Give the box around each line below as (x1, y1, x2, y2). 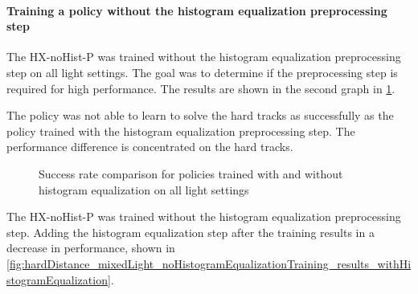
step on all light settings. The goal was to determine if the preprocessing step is (6, 63, 398, 80)
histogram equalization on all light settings (39, 181, 249, 198)
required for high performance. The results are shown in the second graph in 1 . (6, 80, 395, 96)
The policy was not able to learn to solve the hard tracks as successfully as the (6, 107, 394, 124)
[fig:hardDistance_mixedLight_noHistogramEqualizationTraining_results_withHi (6, 255, 412, 272)
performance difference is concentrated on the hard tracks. (6, 138, 293, 155)
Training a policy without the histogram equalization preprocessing (6, 2, 387, 18)
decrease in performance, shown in (6, 239, 175, 256)
